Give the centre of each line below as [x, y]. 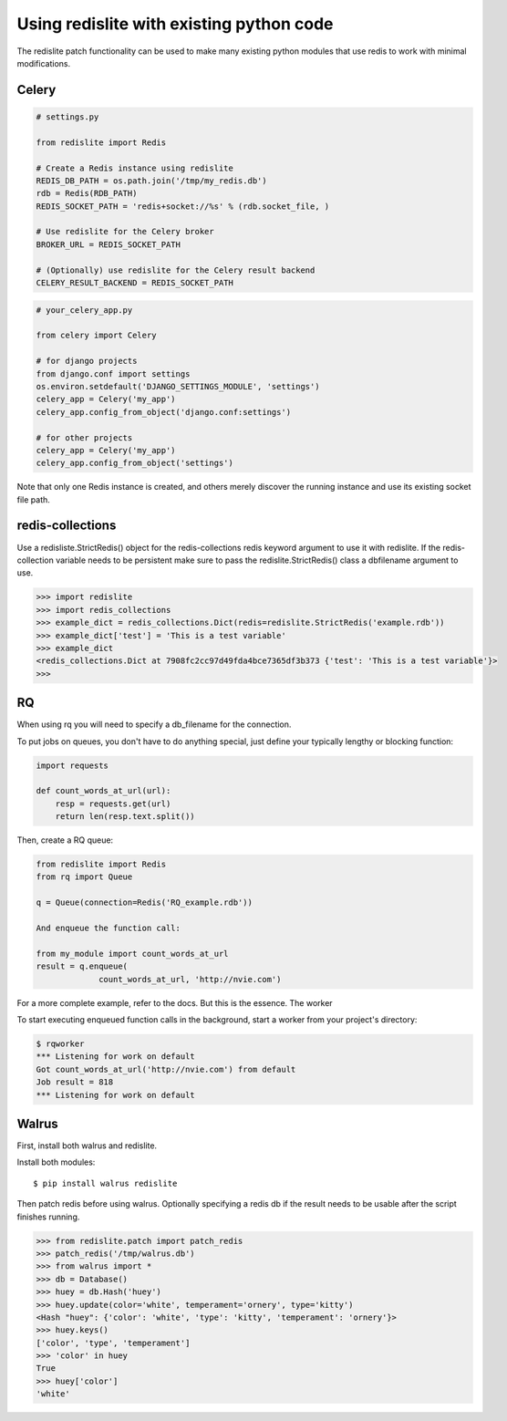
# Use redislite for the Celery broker [125, 232]
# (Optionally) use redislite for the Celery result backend [176, 270]
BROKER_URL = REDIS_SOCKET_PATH [109, 244]
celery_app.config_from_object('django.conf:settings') [164, 412]
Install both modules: [56, 1162]
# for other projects [84, 437]
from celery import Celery [96, 336]
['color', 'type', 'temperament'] [113, 1343]
